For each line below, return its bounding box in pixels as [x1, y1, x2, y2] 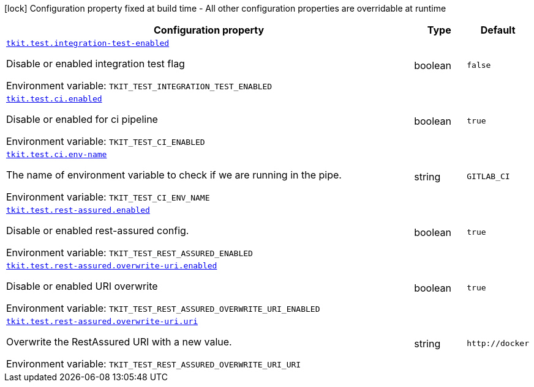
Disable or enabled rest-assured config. [6, 224, 189, 237]
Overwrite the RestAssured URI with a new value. [6, 336, 232, 348]
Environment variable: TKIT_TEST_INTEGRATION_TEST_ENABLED [6, 79, 273, 92]
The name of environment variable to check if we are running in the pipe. [6, 169, 342, 181]
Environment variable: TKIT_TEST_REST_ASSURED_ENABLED [6, 246, 253, 259]
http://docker [467, 339, 529, 348]
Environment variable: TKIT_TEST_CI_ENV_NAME [6, 191, 210, 203]
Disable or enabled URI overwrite [6, 280, 158, 292]
